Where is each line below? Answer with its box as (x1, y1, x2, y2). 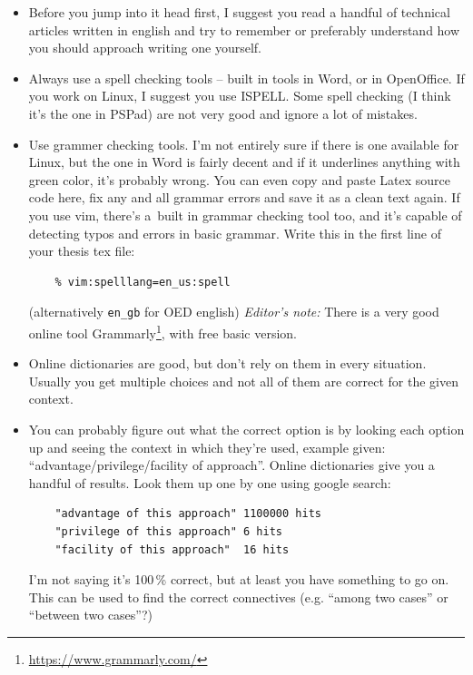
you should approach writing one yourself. (28, 38, 261, 57)
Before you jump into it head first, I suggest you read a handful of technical (28, 3, 450, 21)
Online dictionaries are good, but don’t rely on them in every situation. (28, 354, 427, 373)
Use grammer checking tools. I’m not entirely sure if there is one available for (28, 134, 459, 153)
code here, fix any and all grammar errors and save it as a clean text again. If (28, 188, 460, 207)
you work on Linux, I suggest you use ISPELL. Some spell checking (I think (28, 86, 451, 105)
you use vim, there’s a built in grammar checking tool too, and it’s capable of (28, 205, 462, 224)
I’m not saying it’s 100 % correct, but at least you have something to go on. (28, 570, 449, 589)
